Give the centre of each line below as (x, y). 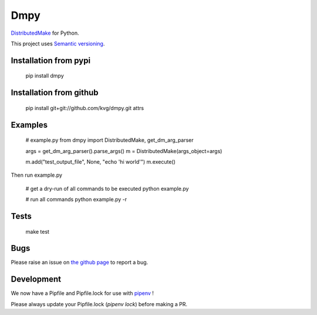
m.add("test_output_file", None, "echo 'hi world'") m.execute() (101, 161)
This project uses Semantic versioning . (58, 44)
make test (38, 231)
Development (36, 279)
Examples (29, 125)
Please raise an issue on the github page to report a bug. (80, 263)
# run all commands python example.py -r (76, 200)
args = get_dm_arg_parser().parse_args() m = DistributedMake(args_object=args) (124, 151)
